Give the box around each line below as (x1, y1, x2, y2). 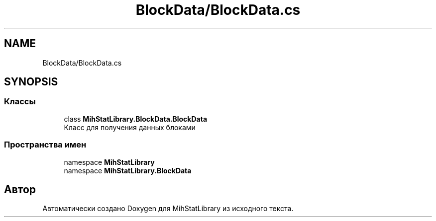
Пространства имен (4, 140, 87, 150)
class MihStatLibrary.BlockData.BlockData (64, 114, 208, 123)
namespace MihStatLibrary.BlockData (64, 166, 192, 175)
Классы (4, 96, 36, 107)
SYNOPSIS (4, 75, 58, 88)
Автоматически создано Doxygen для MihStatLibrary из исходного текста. (42, 204, 294, 213)
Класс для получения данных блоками (64, 123, 196, 132)
